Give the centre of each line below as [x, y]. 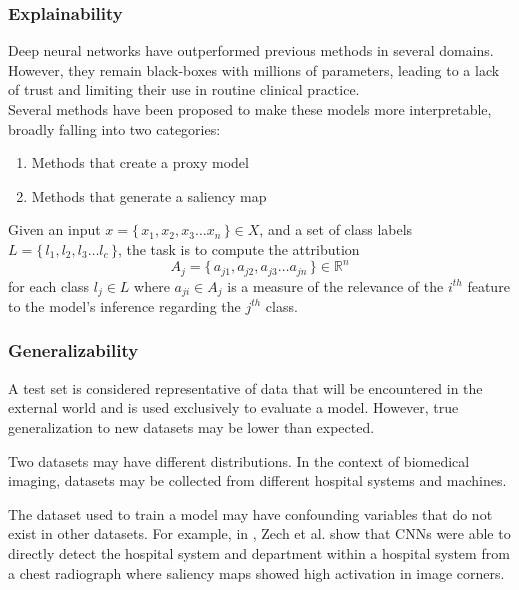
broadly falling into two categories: [114, 128]
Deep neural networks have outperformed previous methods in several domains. [251, 50]
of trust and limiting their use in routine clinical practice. [184, 89]
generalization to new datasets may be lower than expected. [191, 426]
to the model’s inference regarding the [124, 305]
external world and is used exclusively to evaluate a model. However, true [233, 407]
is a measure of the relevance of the [335, 285]
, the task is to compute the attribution [238, 248]
